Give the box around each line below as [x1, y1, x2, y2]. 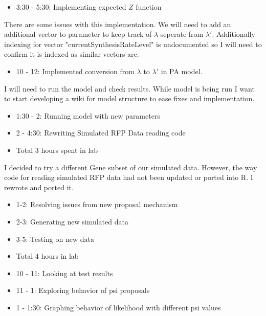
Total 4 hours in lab [16, 251, 79, 261]
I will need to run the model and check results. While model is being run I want [4, 83, 255, 94]
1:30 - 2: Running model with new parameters [16, 110, 160, 121]
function [136, 2, 162, 12]
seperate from [160, 29, 204, 39]
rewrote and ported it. [4, 182, 74, 192]
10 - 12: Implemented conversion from [16, 65, 135, 76]
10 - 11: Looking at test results [16, 267, 113, 278]
